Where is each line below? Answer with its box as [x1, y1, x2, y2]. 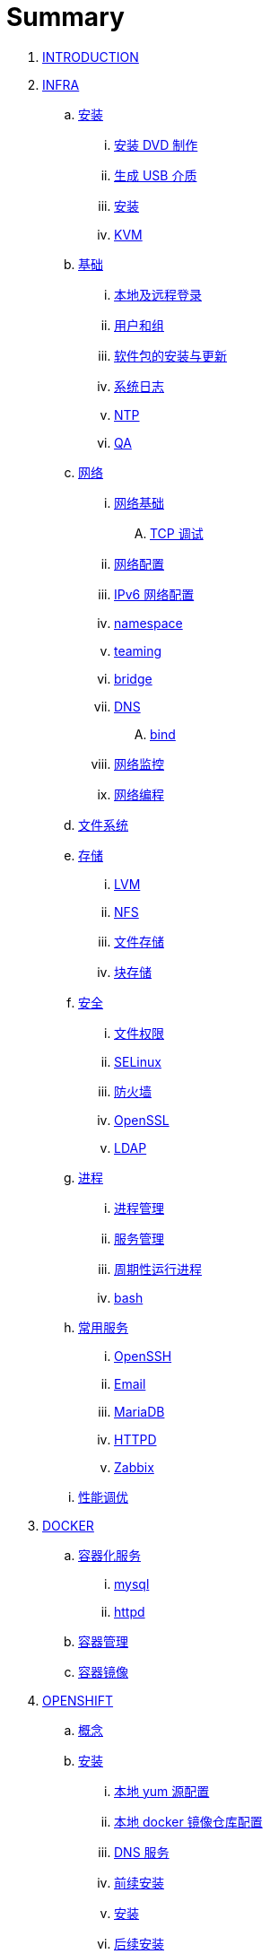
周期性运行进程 [114, 1261, 202, 1277]
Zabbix [114, 1459, 154, 1475]
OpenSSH [114, 1348, 172, 1364]
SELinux [114, 1053, 161, 1069]
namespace [114, 615, 183, 631]
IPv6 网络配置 [114, 586, 195, 602]
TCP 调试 [150, 525, 204, 541]
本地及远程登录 [114, 286, 202, 302]
